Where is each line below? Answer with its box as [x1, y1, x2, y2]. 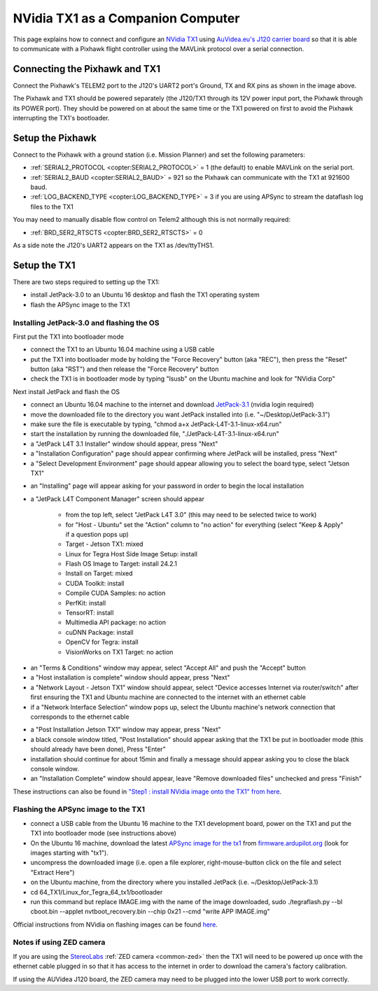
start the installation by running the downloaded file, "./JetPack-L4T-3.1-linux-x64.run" [30, 430, 279, 438]
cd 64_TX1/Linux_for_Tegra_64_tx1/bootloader [30, 887, 163, 896]
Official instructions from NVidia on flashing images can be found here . [13, 920, 218, 929]
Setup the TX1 [13, 259, 76, 271]
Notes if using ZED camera [13, 938, 106, 948]
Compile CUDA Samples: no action [65, 589, 166, 598]
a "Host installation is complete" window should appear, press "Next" [30, 673, 230, 682]
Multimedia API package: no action [65, 618, 166, 626]
